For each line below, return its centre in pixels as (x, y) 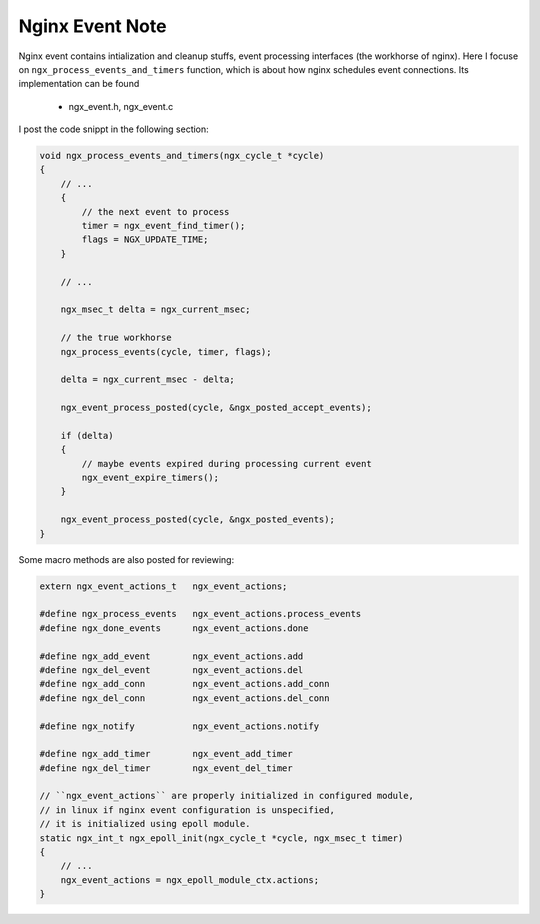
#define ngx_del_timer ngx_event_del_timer (166, 768)
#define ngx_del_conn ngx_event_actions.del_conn (184, 698)
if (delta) (87, 435)
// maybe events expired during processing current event (226, 463)
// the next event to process (155, 211)
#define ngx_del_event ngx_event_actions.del (171, 669)
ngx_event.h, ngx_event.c (121, 106)
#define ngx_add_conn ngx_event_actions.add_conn (184, 684)
